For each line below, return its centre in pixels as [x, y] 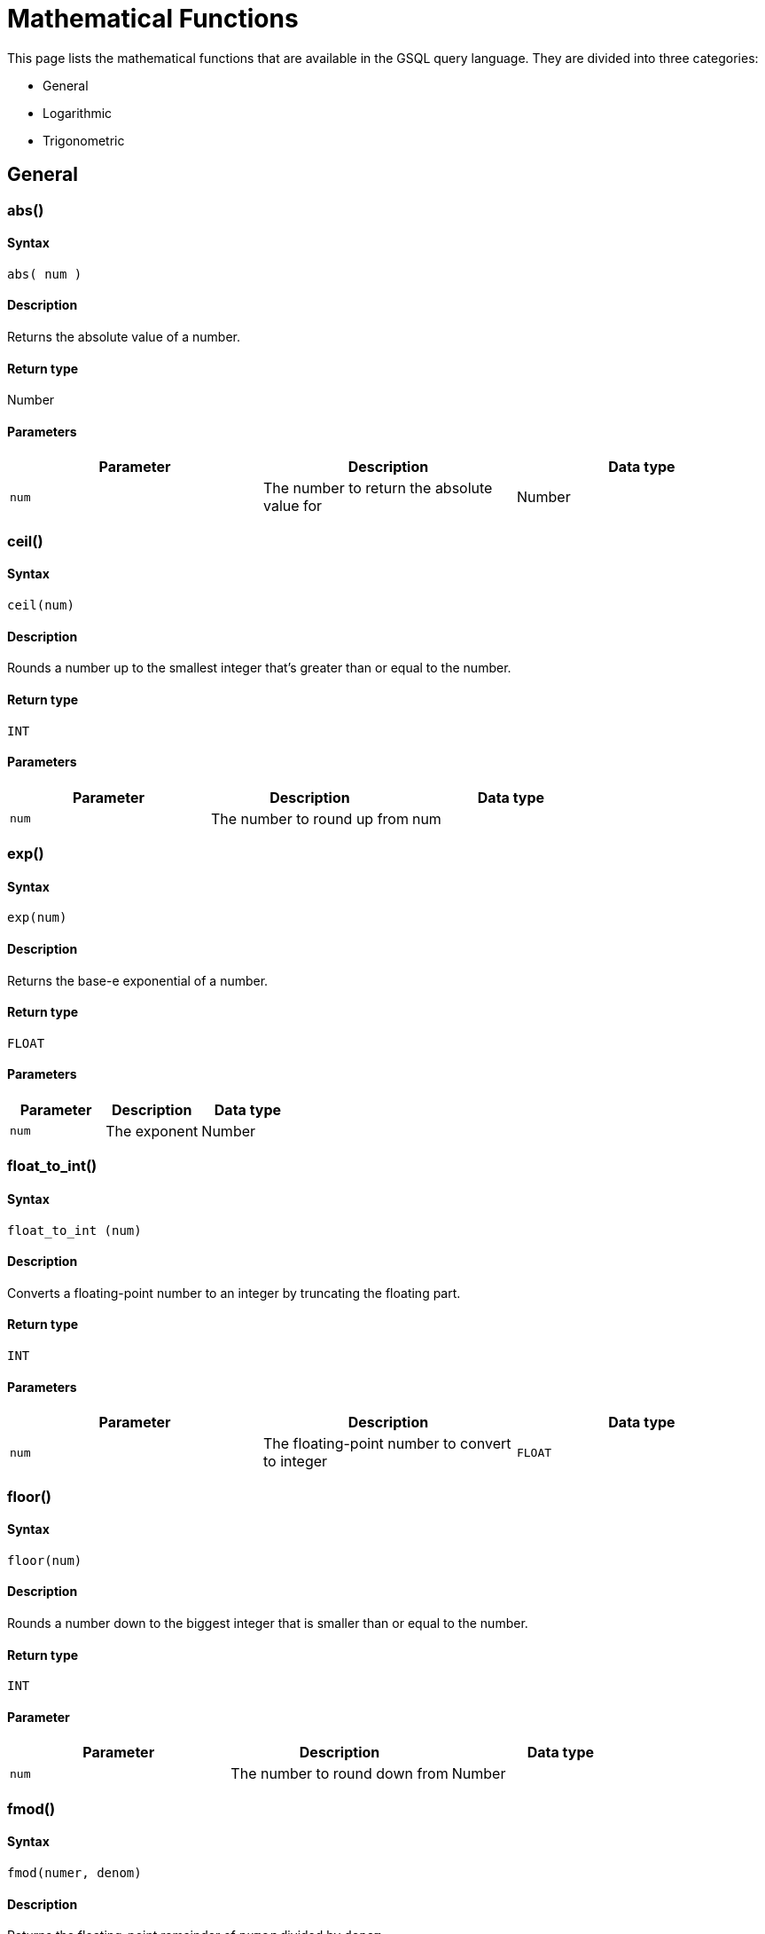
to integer [295, 1462]
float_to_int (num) [74, 1230]
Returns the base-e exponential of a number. [138, 980]
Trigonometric [84, 140]
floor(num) [45, 1560]
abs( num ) [45, 274]
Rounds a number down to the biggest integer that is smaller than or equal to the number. [268, 1623]
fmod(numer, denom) [74, 1873]
